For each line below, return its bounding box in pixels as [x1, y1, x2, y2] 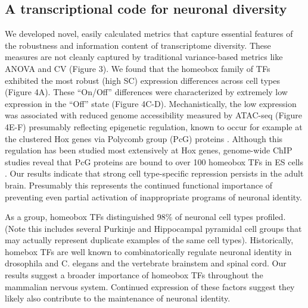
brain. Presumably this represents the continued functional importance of [5, 178, 273, 191]
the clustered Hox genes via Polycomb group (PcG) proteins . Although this [5, 132, 283, 144]
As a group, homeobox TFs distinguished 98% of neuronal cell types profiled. [5, 210, 286, 223]
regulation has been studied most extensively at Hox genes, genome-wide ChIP [5, 144, 293, 156]
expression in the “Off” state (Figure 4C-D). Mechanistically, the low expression [5, 97, 297, 109]
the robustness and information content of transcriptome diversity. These [5, 39, 271, 51]
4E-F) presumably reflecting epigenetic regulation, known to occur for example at [5, 120, 303, 133]
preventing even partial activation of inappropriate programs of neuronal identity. [5, 190, 302, 203]
